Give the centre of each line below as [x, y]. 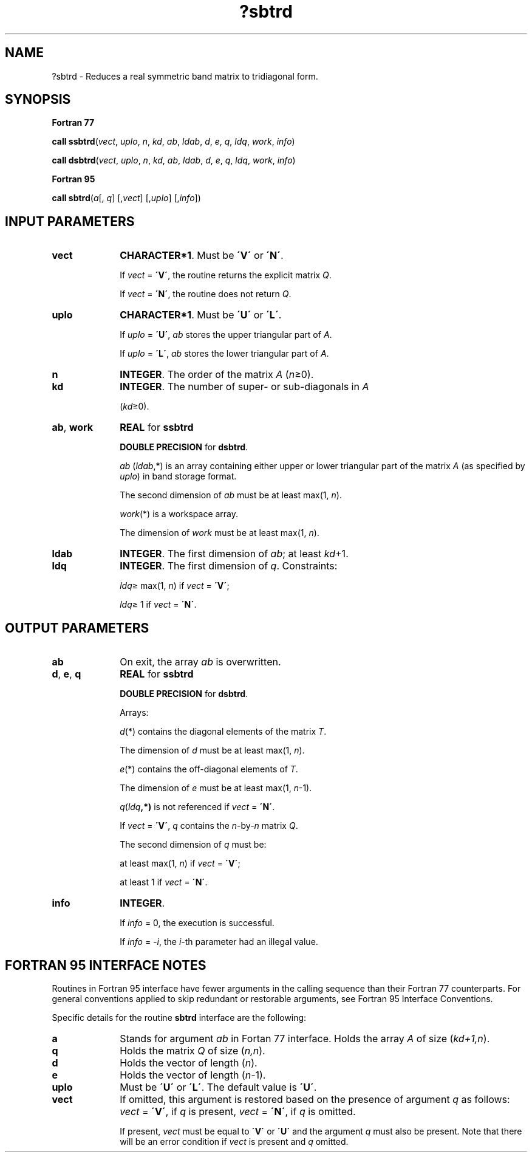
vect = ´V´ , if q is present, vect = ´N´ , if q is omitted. [238, 1111]
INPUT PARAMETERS [70, 221]
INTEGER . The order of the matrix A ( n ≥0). [217, 375]
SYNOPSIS [38, 100]
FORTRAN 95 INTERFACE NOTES [106, 965]
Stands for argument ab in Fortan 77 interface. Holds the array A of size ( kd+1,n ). [305, 1038]
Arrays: [134, 713]
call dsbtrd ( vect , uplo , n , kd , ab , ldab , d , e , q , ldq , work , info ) [174, 160]
